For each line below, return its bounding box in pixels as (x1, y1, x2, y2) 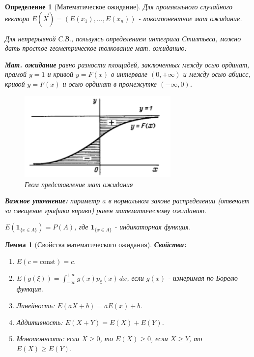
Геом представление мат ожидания (25, 179, 133, 189)
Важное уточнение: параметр (5, 195, 100, 206)
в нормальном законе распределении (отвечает (108, 195, 250, 206)
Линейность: (16, 300, 55, 310)
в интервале (111, 69, 148, 79)
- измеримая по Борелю (168, 272, 238, 283)
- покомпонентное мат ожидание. (138, 13, 242, 23)
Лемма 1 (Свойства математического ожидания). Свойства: (5, 239, 187, 250)
